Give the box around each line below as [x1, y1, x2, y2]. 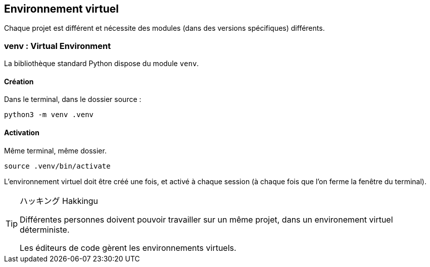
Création [4, 77, 34, 86]
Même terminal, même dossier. [4, 146, 107, 155]
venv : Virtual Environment [4, 40, 111, 51]
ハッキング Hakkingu [20, 195, 99, 206]
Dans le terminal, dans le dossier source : [4, 95, 141, 104]
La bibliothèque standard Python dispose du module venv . [4, 59, 199, 68]
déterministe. [20, 224, 70, 235]
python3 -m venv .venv [4, 111, 94, 119]
